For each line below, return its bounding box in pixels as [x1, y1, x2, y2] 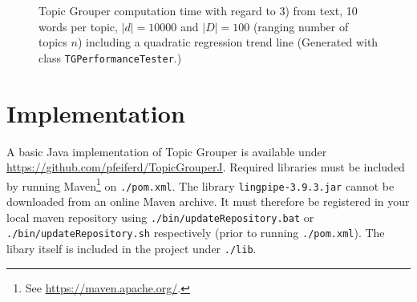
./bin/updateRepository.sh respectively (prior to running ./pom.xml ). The [6, 224, 385, 241]
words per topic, [38, 18, 118, 34]
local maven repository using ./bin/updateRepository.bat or [6, 208, 314, 225]
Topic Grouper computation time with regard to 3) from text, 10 [38, 2, 358, 18]
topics [38, 34, 67, 50]
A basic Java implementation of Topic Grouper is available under [6, 143, 327, 159]
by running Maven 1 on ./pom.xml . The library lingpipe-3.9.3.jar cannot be [6, 175, 395, 194]
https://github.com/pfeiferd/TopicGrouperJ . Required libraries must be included [6, 159, 405, 175]
